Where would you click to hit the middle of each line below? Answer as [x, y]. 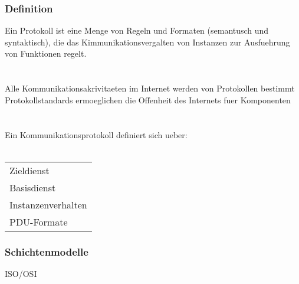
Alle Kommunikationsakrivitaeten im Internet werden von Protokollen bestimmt [150, 88]
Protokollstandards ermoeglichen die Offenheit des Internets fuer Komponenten [148, 99]
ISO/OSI [21, 273]
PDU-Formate [39, 221]
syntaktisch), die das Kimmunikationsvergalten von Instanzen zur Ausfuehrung [147, 42]
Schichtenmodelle [47, 251]
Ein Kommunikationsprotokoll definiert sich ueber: [96, 134]
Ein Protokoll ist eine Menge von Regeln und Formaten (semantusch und [137, 30]
